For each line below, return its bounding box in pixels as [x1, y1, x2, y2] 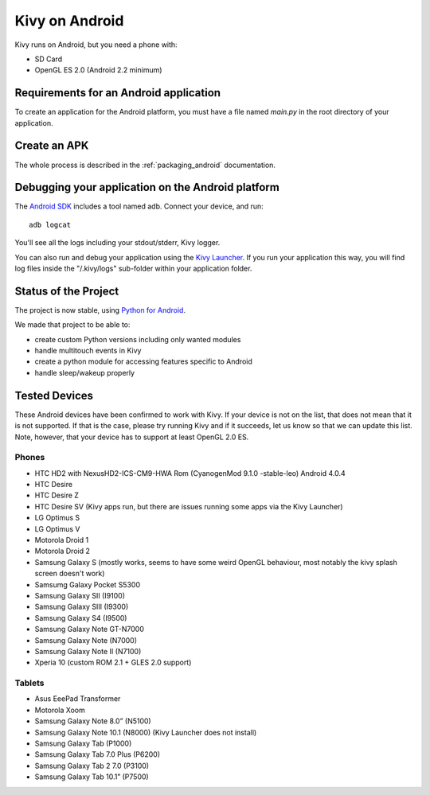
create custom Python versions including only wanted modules [34, 334, 241, 344]
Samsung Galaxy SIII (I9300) [34, 602, 129, 612]
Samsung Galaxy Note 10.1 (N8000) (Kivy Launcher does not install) [34, 727, 257, 737]
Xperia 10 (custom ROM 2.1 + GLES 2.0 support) [34, 657, 192, 668]
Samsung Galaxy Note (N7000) [34, 635, 138, 645]
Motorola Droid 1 [34, 536, 89, 545]
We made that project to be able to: [14, 320, 131, 329]
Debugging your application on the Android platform [14, 181, 280, 194]
